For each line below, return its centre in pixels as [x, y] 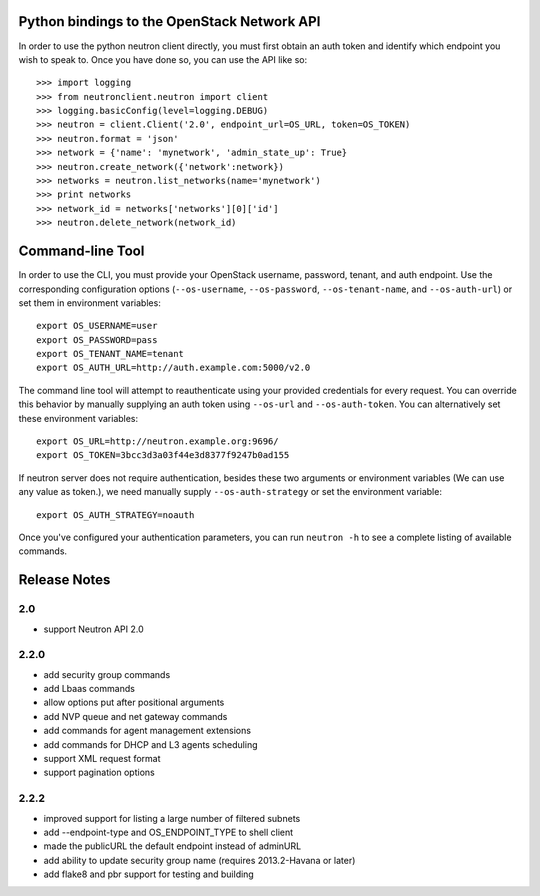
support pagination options [99, 772]
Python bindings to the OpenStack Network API [169, 21]
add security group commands [107, 674]
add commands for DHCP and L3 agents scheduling [150, 744]
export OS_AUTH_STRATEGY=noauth [115, 514]
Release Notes [64, 580]
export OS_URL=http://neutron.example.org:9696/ [157, 441]
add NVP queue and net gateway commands [135, 716]
